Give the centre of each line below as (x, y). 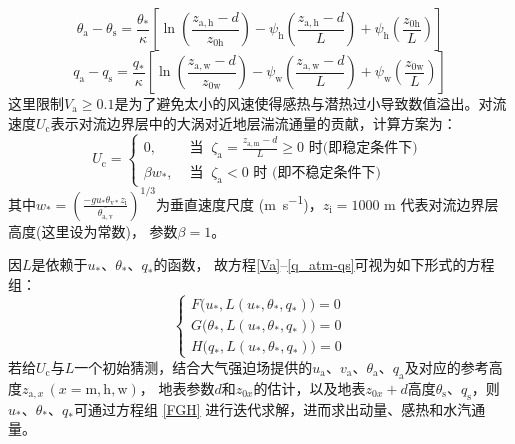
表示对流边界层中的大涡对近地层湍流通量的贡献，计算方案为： (253, 122)
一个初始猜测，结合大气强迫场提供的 (193, 366)
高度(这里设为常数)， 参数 (93, 230)
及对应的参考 (446, 366)
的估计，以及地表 (309, 387)
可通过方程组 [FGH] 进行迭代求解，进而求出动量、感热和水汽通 (279, 408)
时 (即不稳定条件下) (317, 173)
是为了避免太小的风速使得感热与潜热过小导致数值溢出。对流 (310, 103)
